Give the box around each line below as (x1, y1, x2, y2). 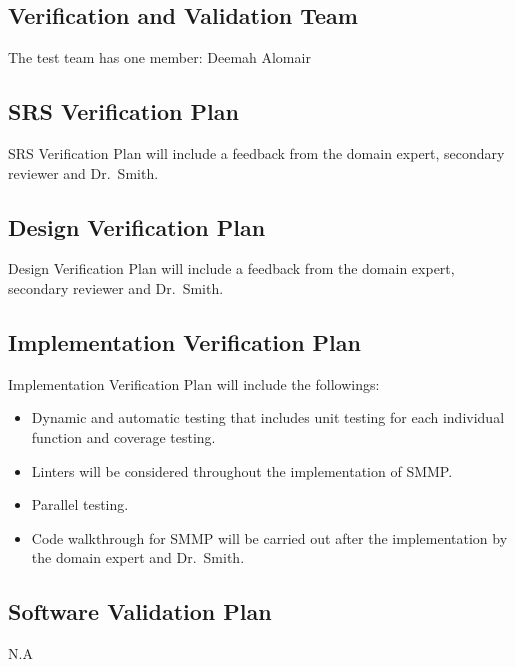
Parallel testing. (31, 494, 129, 515)
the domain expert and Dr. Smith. (31, 547, 245, 568)
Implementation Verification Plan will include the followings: (8, 373, 380, 394)
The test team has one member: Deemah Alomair (8, 47, 311, 68)
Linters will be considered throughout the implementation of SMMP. (31, 460, 453, 481)
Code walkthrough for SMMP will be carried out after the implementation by (31, 527, 508, 548)
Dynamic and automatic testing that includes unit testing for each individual (31, 407, 505, 428)
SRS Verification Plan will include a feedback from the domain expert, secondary (8, 143, 505, 163)
